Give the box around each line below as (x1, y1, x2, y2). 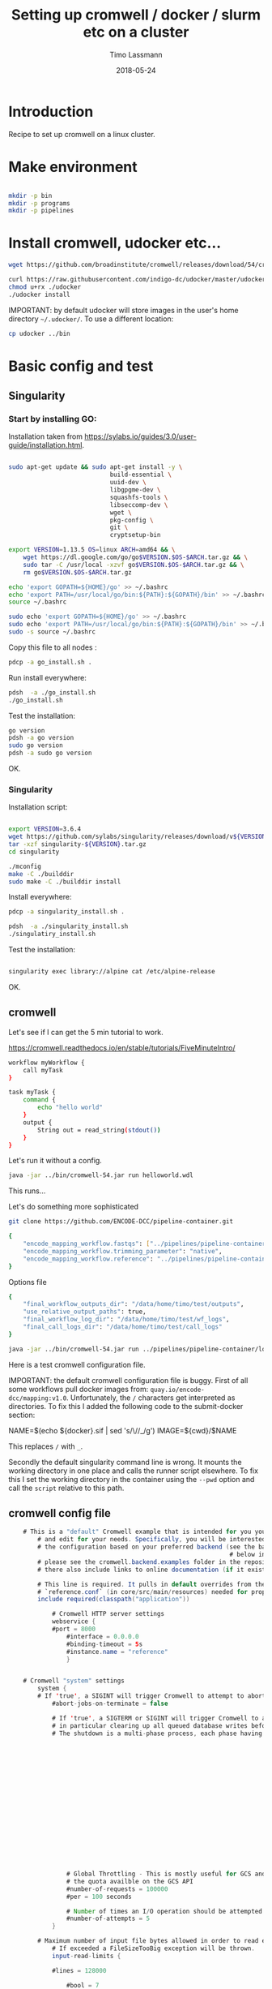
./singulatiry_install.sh (8, 930, 96, 939)
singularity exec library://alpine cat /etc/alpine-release (8, 968, 216, 976)
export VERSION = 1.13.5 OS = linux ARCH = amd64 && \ (8, 546, 176, 554)
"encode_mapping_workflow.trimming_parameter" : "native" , (23, 1247, 223, 1255)
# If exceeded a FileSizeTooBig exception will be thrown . (51, 1944, 255, 1952)
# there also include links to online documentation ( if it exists (37, 1566, 270, 1574)
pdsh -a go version (8, 734, 74, 742)
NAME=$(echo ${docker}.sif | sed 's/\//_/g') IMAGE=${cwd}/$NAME (8, 1425, 237, 1435)
